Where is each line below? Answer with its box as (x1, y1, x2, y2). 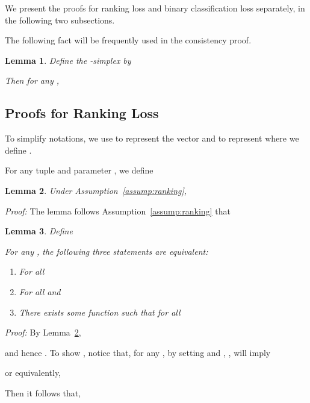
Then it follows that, (5, 386, 81, 399)
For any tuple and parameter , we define (5, 164, 153, 177)
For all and (19, 285, 61, 298)
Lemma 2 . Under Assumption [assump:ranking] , (5, 184, 187, 196)
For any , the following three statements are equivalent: (5, 245, 208, 257)
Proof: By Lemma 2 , (5, 326, 81, 339)
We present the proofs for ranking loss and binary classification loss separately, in (5, 2, 305, 14)
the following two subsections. (5, 13, 115, 26)
